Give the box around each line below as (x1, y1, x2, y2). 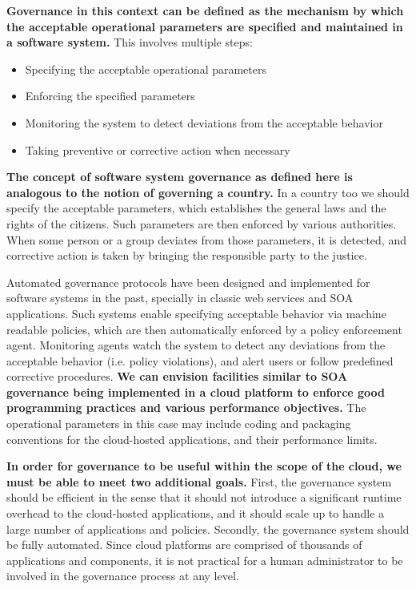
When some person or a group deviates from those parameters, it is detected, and (6, 231, 406, 248)
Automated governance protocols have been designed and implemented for (6, 273, 370, 290)
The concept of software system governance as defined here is (6, 168, 353, 185)
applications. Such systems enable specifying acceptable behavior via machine (6, 305, 386, 321)
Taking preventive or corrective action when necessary (25, 141, 290, 158)
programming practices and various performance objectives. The (6, 399, 366, 416)
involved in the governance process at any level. (6, 567, 239, 584)
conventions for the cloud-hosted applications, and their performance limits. (6, 430, 378, 447)
